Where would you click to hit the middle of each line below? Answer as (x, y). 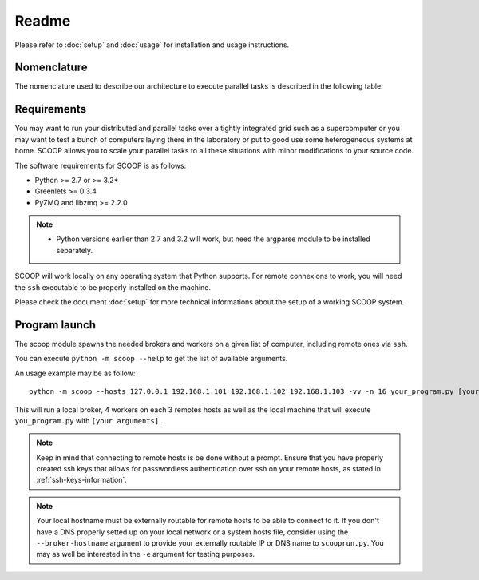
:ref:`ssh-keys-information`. (82, 480)
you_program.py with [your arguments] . (88, 420)
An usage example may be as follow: (75, 373)
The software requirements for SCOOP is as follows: (101, 165)
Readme (43, 21)
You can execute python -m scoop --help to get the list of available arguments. (151, 359)
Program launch (55, 325)
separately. (75, 250)
